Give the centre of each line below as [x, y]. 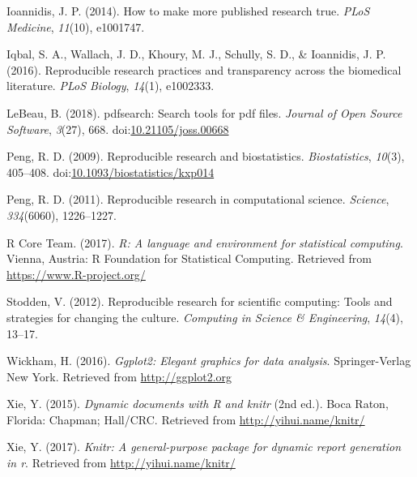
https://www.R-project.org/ [76, 274]
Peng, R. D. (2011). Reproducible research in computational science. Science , [198, 199]
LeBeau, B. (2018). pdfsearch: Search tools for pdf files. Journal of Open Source [204, 112]
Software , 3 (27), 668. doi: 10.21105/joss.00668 [118, 129]
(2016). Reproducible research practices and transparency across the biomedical [204, 69]
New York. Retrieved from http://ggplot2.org [119, 376]
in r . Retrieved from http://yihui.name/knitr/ [121, 463]
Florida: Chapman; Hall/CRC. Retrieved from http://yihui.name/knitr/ [186, 419]
